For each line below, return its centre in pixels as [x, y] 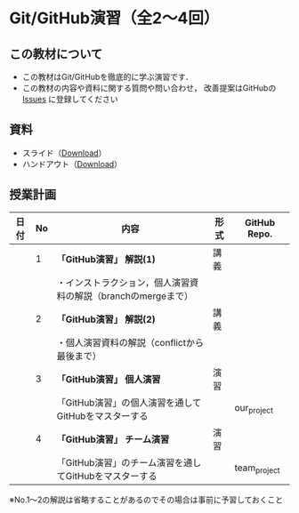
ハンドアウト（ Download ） [72, 164]
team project [257, 469]
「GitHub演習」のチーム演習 [116, 462]
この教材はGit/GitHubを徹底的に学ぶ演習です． [108, 77]
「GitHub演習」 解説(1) [106, 259]
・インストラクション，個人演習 [123, 283]
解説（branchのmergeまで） [134, 296]
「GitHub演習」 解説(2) [106, 319]
